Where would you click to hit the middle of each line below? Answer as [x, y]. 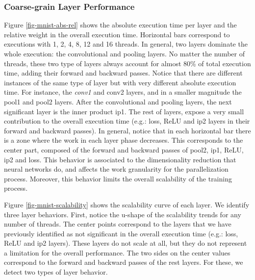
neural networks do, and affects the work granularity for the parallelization [116, 169]
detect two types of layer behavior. [56, 272]
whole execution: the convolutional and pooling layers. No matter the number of [124, 53]
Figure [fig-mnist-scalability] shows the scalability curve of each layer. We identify [127, 204]
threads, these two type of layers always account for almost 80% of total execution [127, 63]
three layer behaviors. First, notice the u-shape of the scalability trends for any [123, 214]
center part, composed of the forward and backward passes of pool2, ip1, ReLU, [124, 149]
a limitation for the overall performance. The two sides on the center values [117, 252]
